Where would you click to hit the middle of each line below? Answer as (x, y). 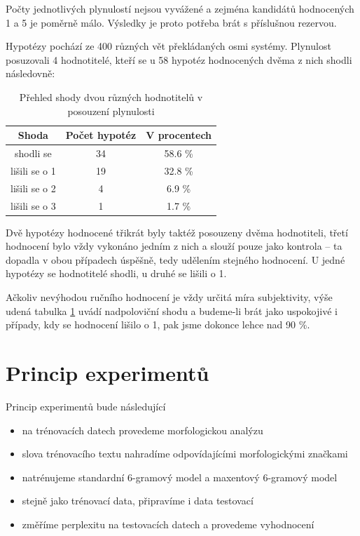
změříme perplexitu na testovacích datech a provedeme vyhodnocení (168, 524)
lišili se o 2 (33, 188)
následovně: (30, 73)
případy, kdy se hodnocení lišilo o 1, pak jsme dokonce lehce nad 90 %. (158, 324)
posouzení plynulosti (111, 110)
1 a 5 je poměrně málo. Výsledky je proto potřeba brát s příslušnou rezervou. (171, 22)
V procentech (179, 135)
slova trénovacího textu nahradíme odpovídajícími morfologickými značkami (185, 454)
